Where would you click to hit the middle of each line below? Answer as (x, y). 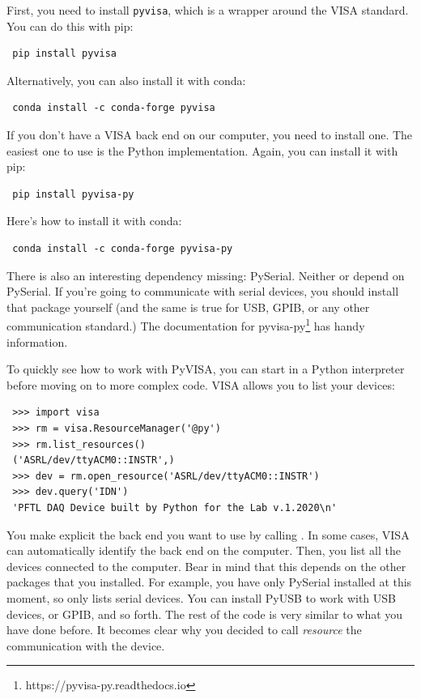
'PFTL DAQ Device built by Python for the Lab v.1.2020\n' (175, 507)
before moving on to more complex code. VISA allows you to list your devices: (201, 384)
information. (37, 341)
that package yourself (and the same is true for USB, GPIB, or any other (188, 307)
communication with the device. (86, 645)
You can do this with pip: (70, 26)
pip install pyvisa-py (73, 194)
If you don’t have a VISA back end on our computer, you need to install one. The (210, 135)
